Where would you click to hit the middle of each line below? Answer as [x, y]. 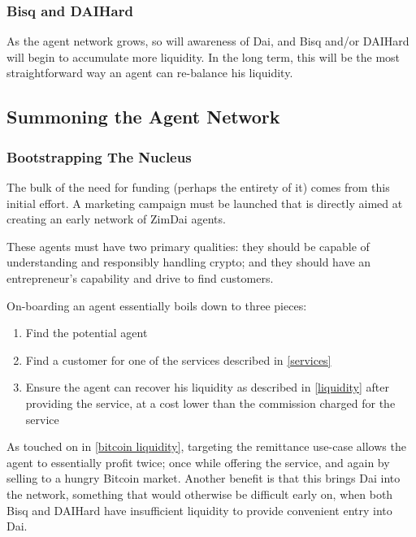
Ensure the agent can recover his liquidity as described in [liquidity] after [207, 387]
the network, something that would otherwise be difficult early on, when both [200, 494]
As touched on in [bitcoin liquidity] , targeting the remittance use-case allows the [206, 446]
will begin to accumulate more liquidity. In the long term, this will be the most [204, 56]
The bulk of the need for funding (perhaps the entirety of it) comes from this [198, 187]
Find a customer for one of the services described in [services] [178, 359]
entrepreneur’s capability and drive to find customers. [140, 277]
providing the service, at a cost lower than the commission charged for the [210, 403]
